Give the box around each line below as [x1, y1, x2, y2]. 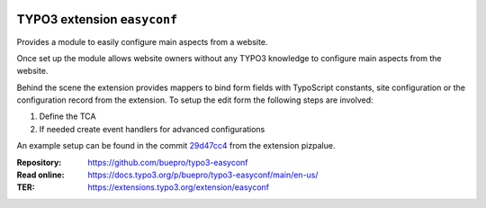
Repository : [16, 157, 62, 167]
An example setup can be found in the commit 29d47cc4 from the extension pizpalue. [16, 140, 336, 151]
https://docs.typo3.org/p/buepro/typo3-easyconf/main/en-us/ [87, 169, 319, 180]
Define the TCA [39, 111, 96, 122]
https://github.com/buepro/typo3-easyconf [87, 157, 248, 167]
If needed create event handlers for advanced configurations [39, 123, 265, 134]
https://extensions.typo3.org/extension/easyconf [87, 182, 270, 193]
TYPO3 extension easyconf [16, 12, 178, 27]
